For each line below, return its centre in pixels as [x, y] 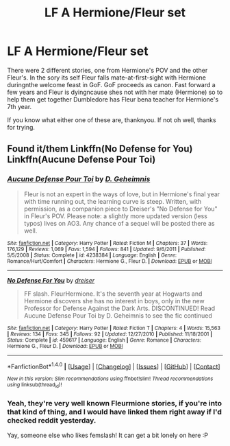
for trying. [21, 127]
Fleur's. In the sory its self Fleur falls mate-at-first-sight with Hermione [107, 78]
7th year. [20, 106]
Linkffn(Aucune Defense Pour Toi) [81, 160]
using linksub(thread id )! [35, 385]
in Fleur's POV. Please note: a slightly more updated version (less [115, 216]
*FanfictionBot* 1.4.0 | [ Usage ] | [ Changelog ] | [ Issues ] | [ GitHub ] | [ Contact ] [114, 366]
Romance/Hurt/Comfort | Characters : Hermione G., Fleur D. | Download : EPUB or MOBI [110, 261]
